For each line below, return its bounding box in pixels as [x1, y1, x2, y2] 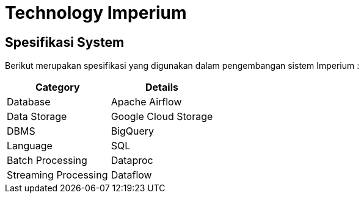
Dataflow [111, 169, 152, 182]
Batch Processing [7, 154, 87, 167]
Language [7, 140, 53, 152]
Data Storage [7, 110, 67, 123]
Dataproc [111, 154, 153, 167]
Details [145, 81, 178, 94]
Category [35, 81, 80, 94]
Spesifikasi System [5, 34, 125, 50]
